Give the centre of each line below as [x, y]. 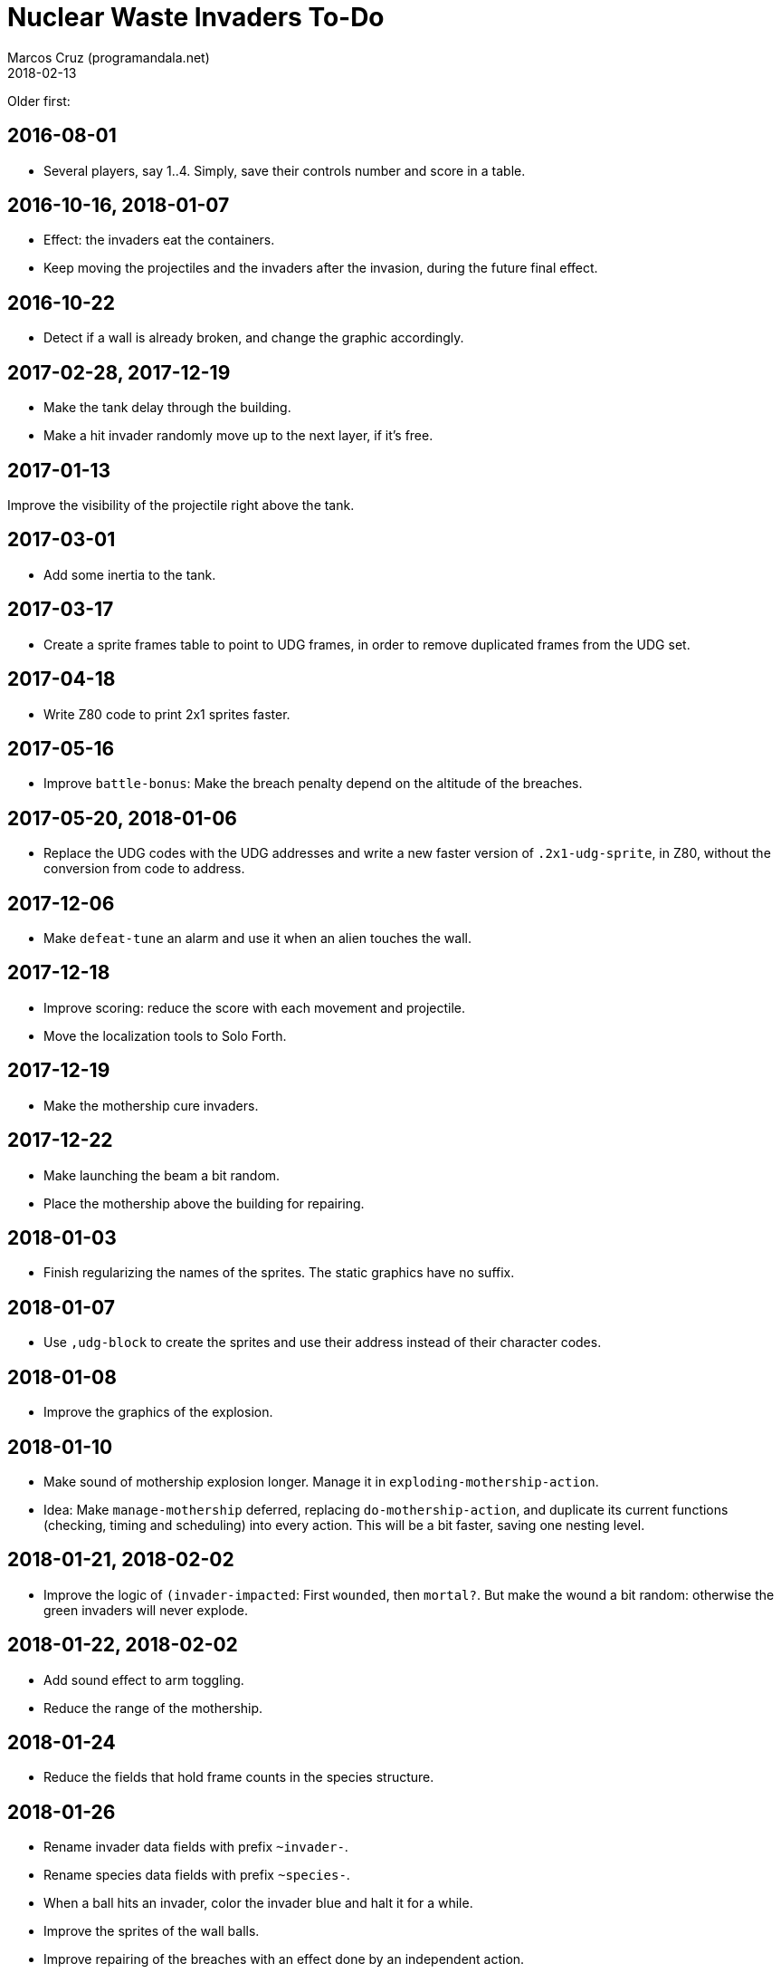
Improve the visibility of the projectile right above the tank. [181, 505]
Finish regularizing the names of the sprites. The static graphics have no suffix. [279, 1273]
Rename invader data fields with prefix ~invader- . [196, 1847]
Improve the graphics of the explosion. [158, 1412]
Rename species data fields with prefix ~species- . [197, 1875]
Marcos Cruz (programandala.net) [109, 57]
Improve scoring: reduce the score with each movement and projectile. [255, 1007]
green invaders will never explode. [146, 1610]
